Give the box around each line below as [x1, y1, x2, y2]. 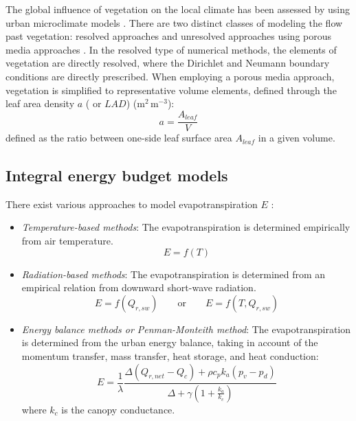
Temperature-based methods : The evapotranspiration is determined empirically [21, 220, 351, 234]
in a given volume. [258, 130, 335, 145]
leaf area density [5, 96, 75, 111]
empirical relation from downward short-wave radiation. [21, 280, 256, 295]
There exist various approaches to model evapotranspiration [5, 196, 258, 211]
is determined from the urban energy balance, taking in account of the [21, 335, 318, 350]
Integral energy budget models [5, 165, 228, 186]
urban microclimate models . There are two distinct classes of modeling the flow [5, 15, 343, 30]
